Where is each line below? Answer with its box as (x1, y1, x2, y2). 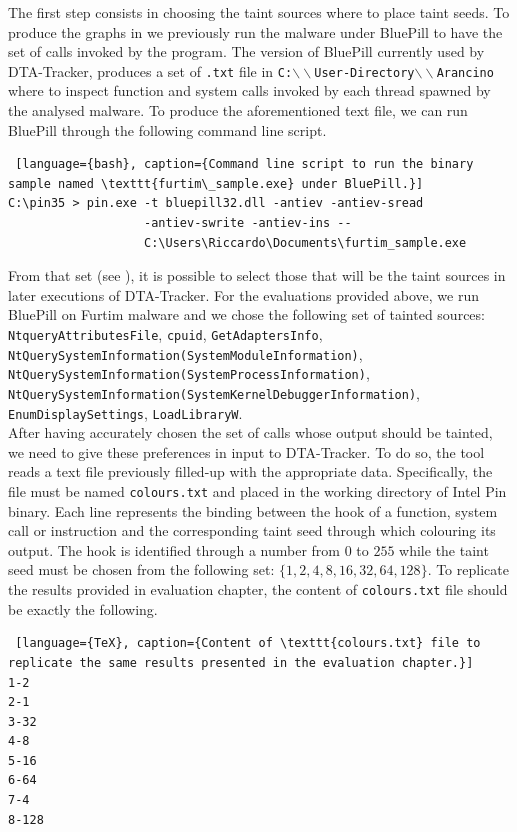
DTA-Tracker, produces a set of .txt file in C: (8, 60, 293, 81)
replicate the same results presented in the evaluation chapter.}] (8, 655, 474, 670)
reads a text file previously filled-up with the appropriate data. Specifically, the (8, 461, 493, 482)
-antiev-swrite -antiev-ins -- (144, 216, 352, 230)
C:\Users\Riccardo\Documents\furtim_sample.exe (144, 235, 467, 250)
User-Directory (314, 65, 415, 80)
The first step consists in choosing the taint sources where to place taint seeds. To (8, 2, 510, 22)
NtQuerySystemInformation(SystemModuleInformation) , (8, 343, 363, 364)
